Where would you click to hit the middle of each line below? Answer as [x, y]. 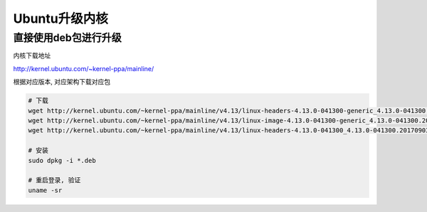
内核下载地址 [32, 55]
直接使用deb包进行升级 [68, 38]
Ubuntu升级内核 [60, 18]
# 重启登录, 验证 [54, 180]
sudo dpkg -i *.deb [62, 160]
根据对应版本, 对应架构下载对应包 [62, 82]
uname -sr [45, 190]
